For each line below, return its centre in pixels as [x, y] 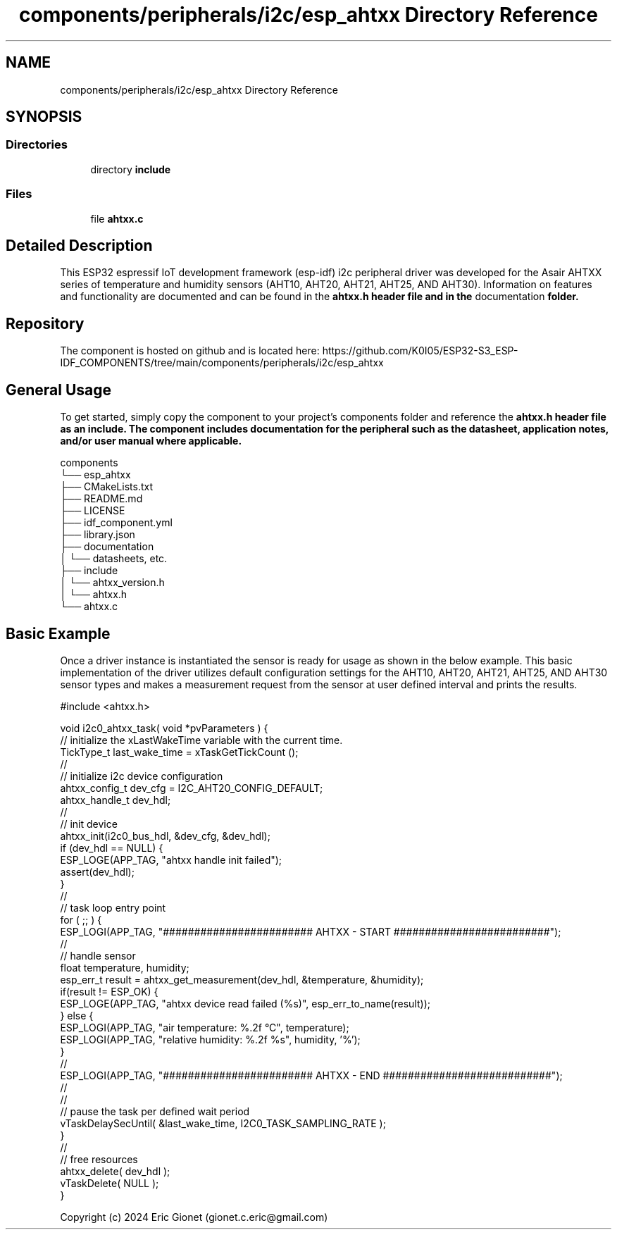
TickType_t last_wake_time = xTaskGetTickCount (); [179, 752]
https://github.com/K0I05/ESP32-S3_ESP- [420, 351]
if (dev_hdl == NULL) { [112, 848]
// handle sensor [98, 955]
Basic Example [58, 633]
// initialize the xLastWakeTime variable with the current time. [201, 740]
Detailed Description [79, 245]
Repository [45, 323]
